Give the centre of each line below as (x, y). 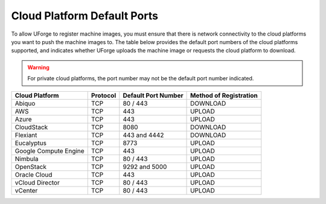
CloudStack (31, 127)
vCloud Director (37, 182)
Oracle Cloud (34, 174)
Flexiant (26, 135)
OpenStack (31, 167)
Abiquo (25, 103)
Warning (38, 67)
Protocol (104, 95)
